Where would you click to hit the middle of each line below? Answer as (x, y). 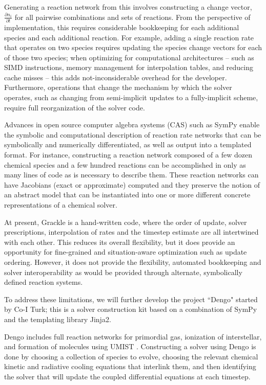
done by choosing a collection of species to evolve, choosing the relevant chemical (131, 356)
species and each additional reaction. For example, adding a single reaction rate (129, 37)
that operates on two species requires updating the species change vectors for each (133, 47)
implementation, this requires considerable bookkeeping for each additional (122, 27)
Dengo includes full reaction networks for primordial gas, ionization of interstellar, (133, 336)
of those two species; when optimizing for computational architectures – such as (129, 57)
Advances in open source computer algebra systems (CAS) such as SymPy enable (132, 124)
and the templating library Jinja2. (58, 319)
